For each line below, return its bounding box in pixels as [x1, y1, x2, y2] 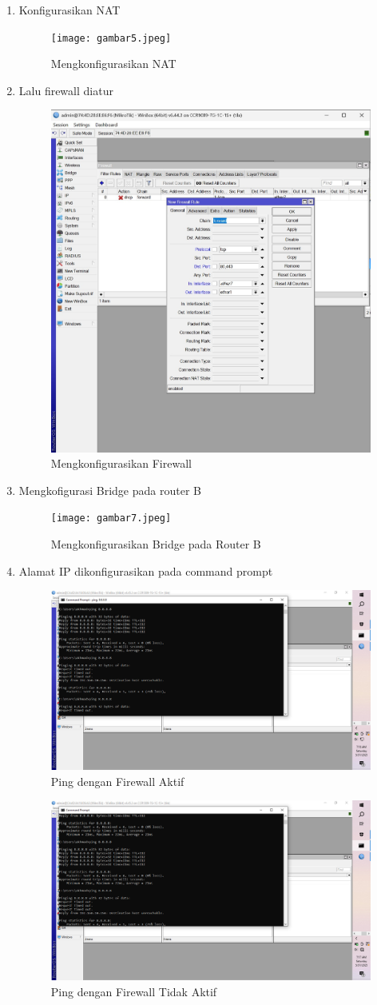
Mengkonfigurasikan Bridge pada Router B [50, 536, 261, 552]
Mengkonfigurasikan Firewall [50, 455, 192, 472]
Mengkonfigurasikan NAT [50, 55, 177, 72]
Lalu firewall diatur [18, 82, 113, 98]
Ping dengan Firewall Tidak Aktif [50, 983, 217, 999]
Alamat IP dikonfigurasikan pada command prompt [18, 562, 273, 579]
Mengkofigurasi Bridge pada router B [18, 481, 201, 498]
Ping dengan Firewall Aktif [50, 772, 185, 789]
